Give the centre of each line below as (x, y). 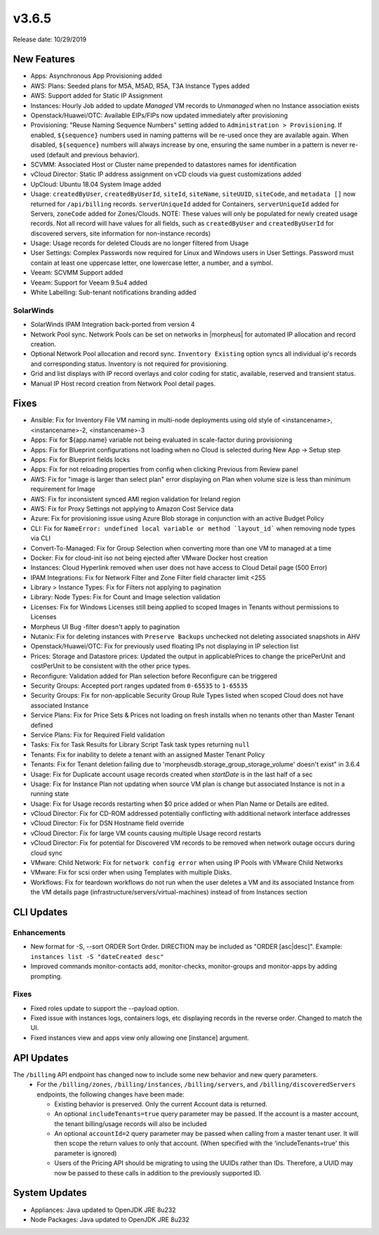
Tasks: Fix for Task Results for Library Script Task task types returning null (140, 745)
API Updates (41, 1058)
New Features (44, 59)
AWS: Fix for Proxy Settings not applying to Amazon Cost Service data (132, 509)
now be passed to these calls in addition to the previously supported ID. (158, 1172)
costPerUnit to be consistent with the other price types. (111, 666)
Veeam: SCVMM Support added (77, 273)
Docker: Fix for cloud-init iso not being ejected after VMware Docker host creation (149, 558)
